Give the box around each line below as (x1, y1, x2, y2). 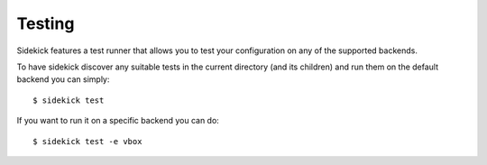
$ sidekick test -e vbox (32, 136, 142, 146)
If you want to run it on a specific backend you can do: (16, 115, 220, 126)
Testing (16, 14, 75, 33)
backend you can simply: (16, 74, 110, 85)
